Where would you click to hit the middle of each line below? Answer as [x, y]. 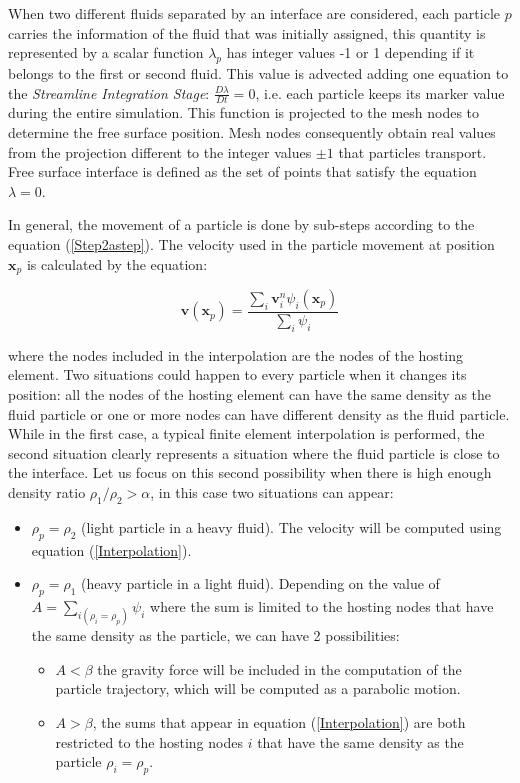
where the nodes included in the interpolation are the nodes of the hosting [235, 354]
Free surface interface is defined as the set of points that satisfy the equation [242, 171]
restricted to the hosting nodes [149, 741]
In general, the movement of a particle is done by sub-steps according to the [241, 224]
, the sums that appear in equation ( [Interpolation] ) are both [279, 721]
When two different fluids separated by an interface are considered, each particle [254, 13]
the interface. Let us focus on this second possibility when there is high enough [250, 472]
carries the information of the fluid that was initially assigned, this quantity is [247, 32]
